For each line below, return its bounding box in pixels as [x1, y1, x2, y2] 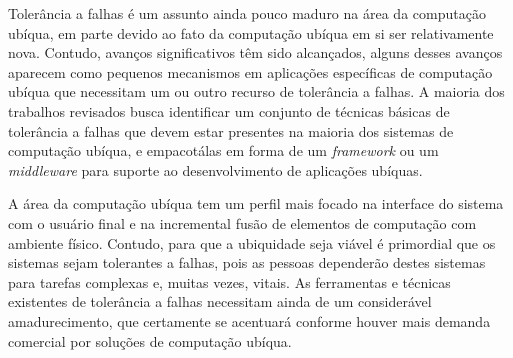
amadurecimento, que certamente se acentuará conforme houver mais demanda [8, 310, 491, 331]
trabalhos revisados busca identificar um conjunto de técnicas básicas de [8, 100, 450, 121]
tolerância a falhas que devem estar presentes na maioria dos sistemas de [8, 120, 454, 141]
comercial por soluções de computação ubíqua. [8, 330, 292, 351]
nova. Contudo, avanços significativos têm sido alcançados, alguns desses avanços [8, 42, 503, 63]
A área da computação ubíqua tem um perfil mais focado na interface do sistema [8, 193, 504, 214]
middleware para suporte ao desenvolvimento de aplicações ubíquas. [8, 159, 423, 180]
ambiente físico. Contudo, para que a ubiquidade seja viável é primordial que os [8, 232, 496, 253]
